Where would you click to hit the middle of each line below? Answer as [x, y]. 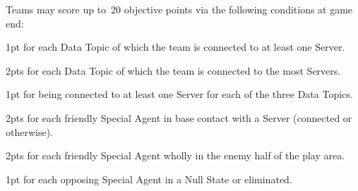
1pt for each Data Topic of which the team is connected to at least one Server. [175, 47]
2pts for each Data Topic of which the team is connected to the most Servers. [173, 70]
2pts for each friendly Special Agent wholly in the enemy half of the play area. [175, 155]
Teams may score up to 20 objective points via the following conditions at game [179, 9]
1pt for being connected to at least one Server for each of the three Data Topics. [179, 94]
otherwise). [30, 131]
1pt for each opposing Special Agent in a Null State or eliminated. [149, 179]
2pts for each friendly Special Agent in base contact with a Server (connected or [179, 117]
